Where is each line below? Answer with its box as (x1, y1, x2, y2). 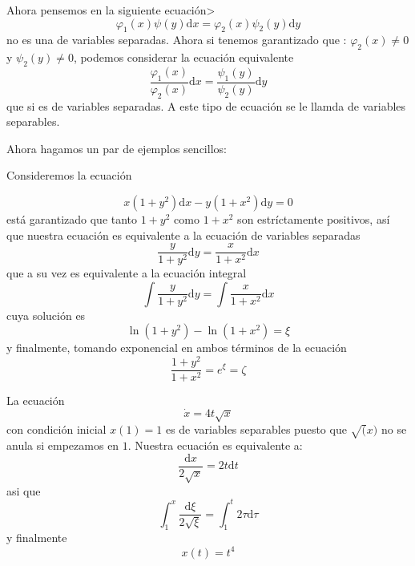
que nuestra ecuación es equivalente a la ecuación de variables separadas (6, 226, 361, 243)
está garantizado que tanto (6, 210, 138, 227)
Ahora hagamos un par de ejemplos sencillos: (6, 139, 227, 156)
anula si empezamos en (6, 437, 119, 454)
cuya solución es (6, 306, 86, 323)
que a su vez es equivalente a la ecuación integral (6, 265, 247, 281)
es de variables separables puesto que (165, 421, 347, 438)
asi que (6, 482, 41, 499)
